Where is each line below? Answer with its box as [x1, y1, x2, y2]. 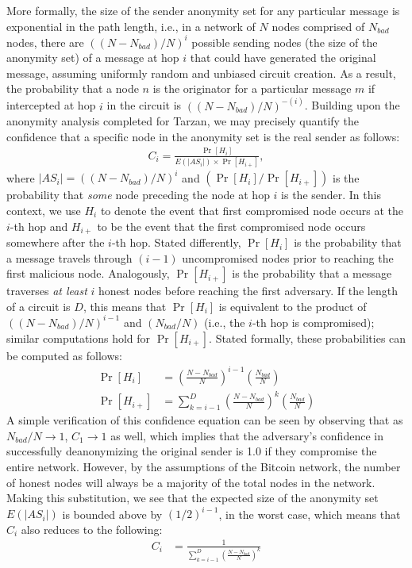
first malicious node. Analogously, [6, 265, 170, 282]
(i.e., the [204, 313, 245, 330]
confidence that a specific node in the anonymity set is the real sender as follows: [6, 128, 400, 144]
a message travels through [6, 249, 133, 266]
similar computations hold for [6, 329, 151, 346]
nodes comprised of [271, 17, 365, 34]
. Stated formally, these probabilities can [209, 329, 406, 346]
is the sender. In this [281, 186, 381, 203]
